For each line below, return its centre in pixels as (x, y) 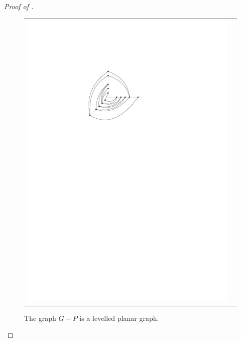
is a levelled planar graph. (119, 318)
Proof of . (19, 6)
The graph (40, 318)
